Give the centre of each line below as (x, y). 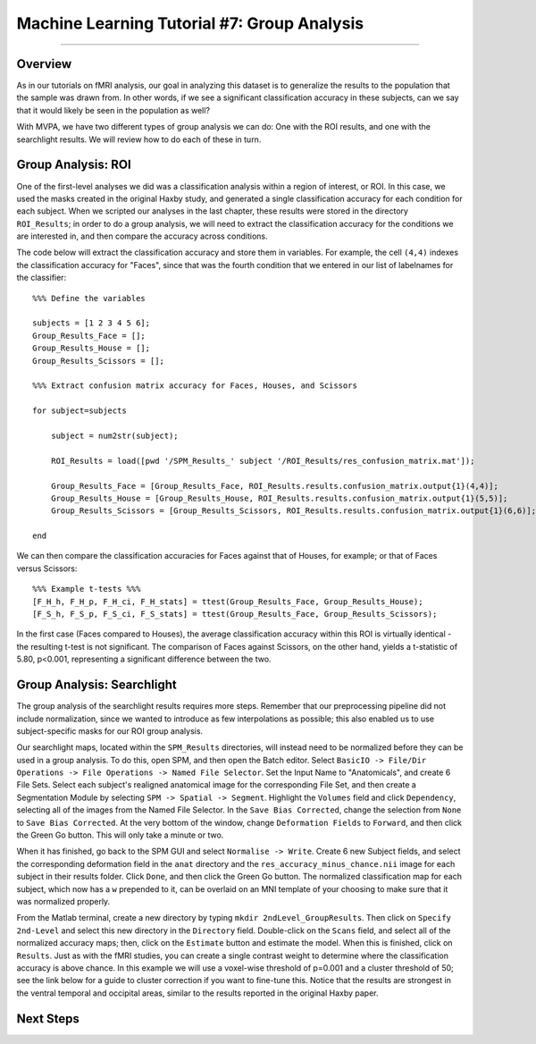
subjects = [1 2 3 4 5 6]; (92, 323)
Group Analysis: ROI (74, 165)
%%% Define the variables (89, 298)
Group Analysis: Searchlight (97, 685)
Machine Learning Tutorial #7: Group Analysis (190, 23)
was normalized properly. (63, 901)
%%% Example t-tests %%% (87, 589)
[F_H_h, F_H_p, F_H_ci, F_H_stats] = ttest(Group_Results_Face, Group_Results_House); (228, 602)
